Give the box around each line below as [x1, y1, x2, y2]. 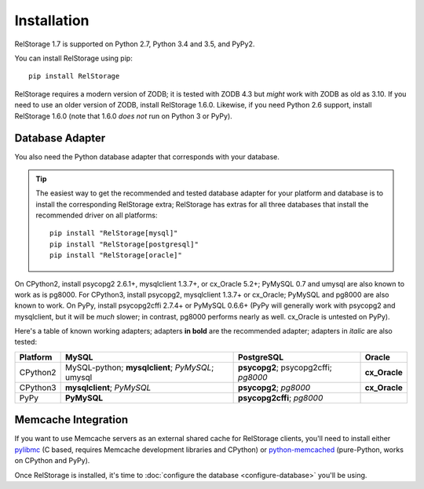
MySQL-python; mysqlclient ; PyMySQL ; [64, 362, 214, 373]
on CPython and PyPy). [14, 456, 90, 465]
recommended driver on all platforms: [35, 210, 158, 220]
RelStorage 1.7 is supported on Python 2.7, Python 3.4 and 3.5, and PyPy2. [14, 39, 255, 49]
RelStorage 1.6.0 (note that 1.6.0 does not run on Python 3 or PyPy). [14, 111, 233, 121]
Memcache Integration [14, 413, 129, 427]
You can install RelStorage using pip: [14, 53, 133, 63]
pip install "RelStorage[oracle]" [49, 251, 182, 260]
